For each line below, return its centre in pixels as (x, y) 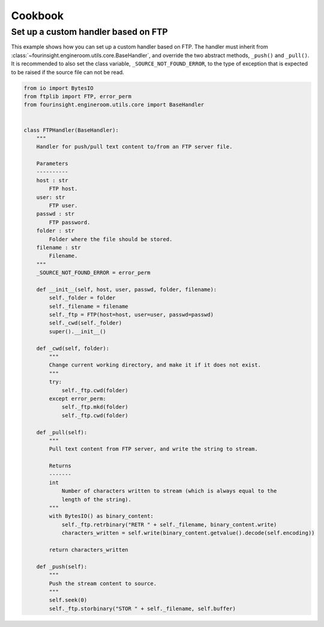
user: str (51, 197)
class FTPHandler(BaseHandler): (71, 130)
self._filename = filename (88, 306)
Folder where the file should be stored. (111, 239)
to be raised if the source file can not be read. (67, 72)
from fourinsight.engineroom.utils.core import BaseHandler (114, 105)
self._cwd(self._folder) (85, 323)
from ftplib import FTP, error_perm (78, 96)
